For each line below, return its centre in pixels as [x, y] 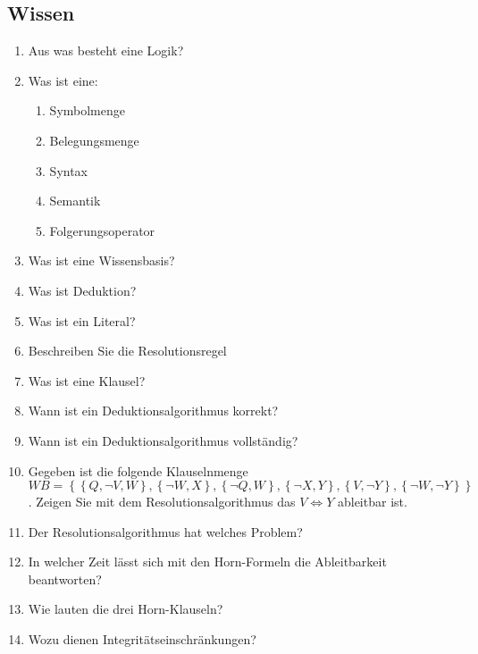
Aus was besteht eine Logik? [106, 50]
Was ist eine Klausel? [87, 380]
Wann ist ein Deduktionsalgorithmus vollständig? [163, 440]
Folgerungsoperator [102, 230]
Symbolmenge [87, 110]
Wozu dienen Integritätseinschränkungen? [142, 639]
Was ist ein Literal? [82, 320]
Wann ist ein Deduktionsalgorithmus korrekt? [153, 411]
